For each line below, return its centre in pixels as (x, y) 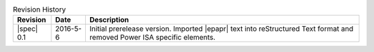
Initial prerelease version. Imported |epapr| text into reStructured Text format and (222, 29)
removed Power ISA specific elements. (153, 38)
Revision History (39, 10)
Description (109, 20)
